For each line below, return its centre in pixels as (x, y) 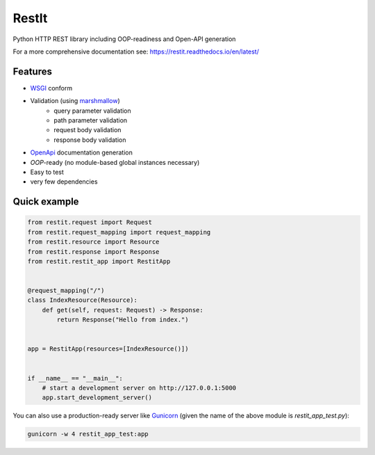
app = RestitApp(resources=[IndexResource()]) (108, 349)
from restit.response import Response (93, 252)
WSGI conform (51, 88)
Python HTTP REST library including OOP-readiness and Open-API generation (124, 39)
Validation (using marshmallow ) (75, 101)
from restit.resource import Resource (93, 242)
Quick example (46, 202)
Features (32, 71)
